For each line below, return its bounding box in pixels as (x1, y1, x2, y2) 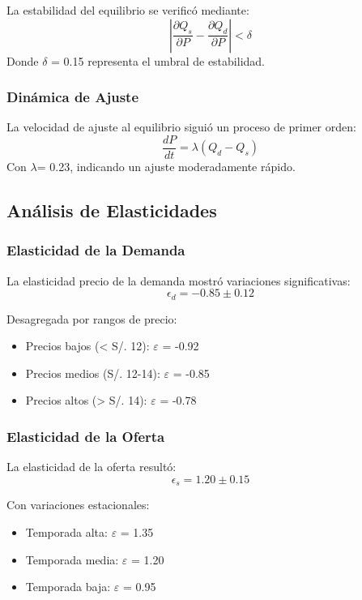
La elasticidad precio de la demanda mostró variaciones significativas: (6, 272, 351, 289)
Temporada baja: (25, 578, 111, 595)
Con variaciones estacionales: (6, 496, 150, 513)
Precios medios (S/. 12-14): (25, 364, 160, 381)
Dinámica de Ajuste (6, 87, 139, 107)
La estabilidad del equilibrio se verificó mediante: (6, 2, 249, 18)
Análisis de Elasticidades (6, 198, 217, 223)
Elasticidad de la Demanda (6, 240, 185, 260)
